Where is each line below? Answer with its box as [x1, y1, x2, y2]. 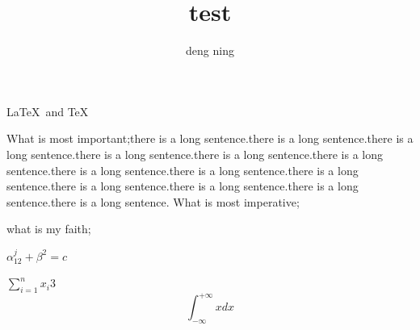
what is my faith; [6, 220, 91, 237]
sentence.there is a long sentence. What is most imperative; [6, 193, 300, 210]
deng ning [186, 42, 234, 59]
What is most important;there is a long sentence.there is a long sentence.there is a [6, 130, 414, 147]
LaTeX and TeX [6, 102, 89, 119]
